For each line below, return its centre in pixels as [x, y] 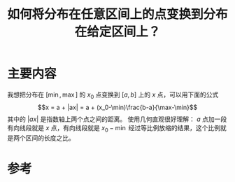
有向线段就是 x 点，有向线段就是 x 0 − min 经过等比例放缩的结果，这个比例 [114, 128]
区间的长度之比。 [50, 138]
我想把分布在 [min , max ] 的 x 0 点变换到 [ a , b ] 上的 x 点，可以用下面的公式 [113, 95]
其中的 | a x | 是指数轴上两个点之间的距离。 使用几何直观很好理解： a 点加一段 [117, 119]
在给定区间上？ [117, 32]
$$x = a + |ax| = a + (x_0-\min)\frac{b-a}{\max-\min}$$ [117, 107]
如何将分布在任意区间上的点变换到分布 [118, 14]
